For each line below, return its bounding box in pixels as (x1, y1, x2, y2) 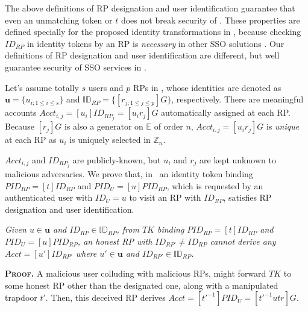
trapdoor (5, 291, 37, 304)
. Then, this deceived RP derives (45, 291, 166, 304)
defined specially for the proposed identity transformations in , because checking (5, 25, 301, 38)
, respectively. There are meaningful (171, 93, 304, 105)
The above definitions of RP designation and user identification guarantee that (5, 2, 295, 14)
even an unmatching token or (5, 13, 113, 26)
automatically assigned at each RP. (161, 106, 291, 119)
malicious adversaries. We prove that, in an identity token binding (5, 167, 253, 180)
